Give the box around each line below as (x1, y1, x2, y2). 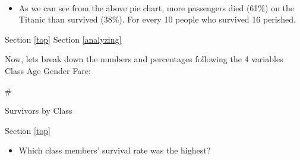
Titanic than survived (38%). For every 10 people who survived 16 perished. (18, 13, 296, 25)
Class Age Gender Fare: (5, 64, 91, 76)
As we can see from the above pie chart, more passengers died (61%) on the (18, 1, 295, 14)
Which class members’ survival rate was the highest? (18, 144, 211, 156)
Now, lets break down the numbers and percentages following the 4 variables (5, 53, 283, 65)
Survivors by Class (5, 104, 72, 117)
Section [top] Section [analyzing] (5, 33, 122, 45)
